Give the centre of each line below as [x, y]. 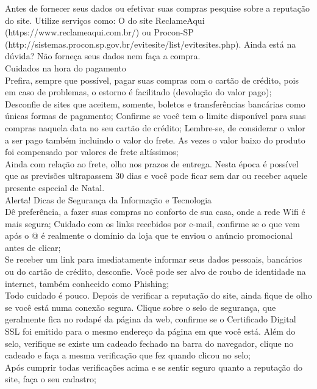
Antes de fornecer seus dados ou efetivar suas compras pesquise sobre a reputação [157, 8]
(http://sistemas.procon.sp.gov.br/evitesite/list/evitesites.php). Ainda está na [151, 44]
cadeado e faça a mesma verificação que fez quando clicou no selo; [128, 355]
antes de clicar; [33, 247]
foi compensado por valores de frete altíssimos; [92, 152]
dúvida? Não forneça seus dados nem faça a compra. [103, 56]
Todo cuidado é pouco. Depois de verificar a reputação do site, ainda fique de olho [158, 295]
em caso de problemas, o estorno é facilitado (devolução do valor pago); [138, 92]
